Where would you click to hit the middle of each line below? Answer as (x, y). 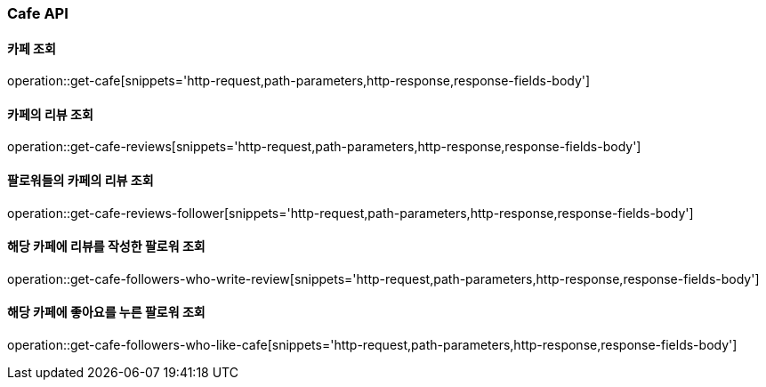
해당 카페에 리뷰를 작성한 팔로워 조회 (106, 246)
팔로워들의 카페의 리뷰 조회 (81, 181)
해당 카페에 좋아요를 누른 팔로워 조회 (106, 312)
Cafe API (38, 13)
